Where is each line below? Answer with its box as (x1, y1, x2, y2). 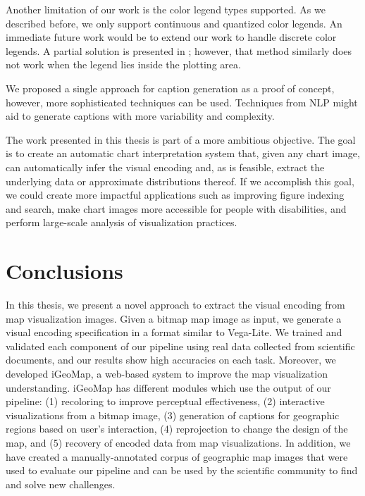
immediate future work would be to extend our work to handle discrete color (6, 30, 337, 44)
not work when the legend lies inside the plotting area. (6, 57, 241, 72)
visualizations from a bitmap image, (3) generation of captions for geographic (6, 407, 340, 422)
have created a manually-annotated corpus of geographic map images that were (6, 449, 348, 464)
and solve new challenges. (6, 476, 116, 491)
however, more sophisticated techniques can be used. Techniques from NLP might (6, 94, 358, 109)
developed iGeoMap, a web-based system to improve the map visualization (6, 366, 328, 380)
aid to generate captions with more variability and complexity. (6, 108, 275, 123)
